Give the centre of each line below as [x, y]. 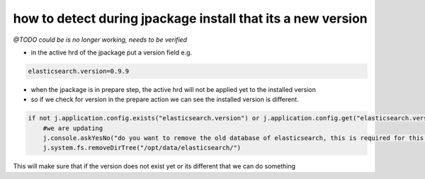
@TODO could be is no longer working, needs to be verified [100, 40]
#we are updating [73, 128]
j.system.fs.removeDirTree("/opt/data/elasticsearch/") [142, 148]
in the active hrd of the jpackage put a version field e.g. [112, 52]
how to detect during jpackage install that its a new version [190, 18]
